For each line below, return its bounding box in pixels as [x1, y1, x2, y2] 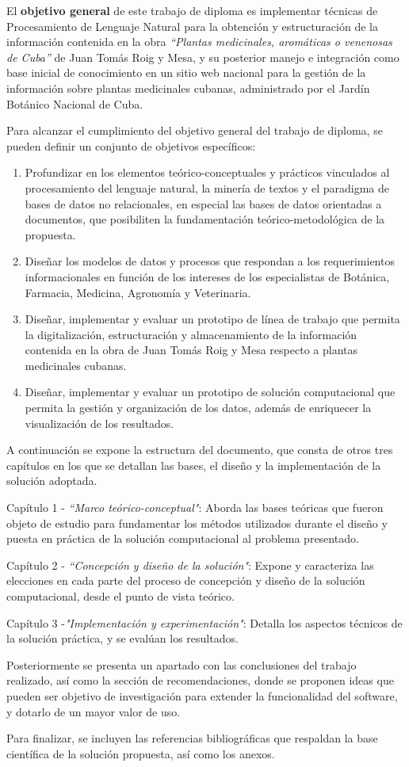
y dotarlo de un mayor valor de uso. [6, 703, 181, 719]
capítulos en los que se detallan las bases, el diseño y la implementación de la [6, 456, 381, 473]
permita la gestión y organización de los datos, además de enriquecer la [25, 399, 372, 416]
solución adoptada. [6, 472, 97, 489]
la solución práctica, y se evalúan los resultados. [6, 630, 239, 647]
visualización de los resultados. [25, 414, 174, 431]
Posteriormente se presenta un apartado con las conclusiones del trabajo [6, 656, 357, 673]
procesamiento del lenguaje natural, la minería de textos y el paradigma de [25, 179, 389, 196]
